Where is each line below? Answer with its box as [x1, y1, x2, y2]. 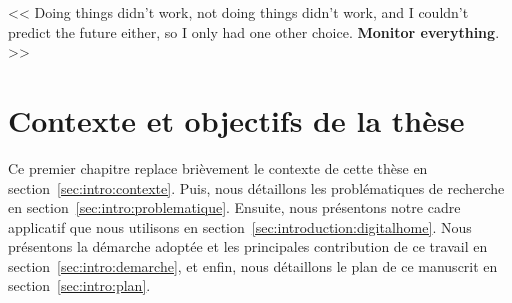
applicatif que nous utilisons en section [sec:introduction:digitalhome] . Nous [8, 216, 472, 237]
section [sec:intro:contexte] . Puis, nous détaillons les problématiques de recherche [8, 177, 505, 198]
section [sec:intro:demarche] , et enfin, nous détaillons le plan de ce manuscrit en [8, 255, 498, 276]
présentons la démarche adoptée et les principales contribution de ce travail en [8, 236, 488, 257]
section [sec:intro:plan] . [8, 275, 151, 296]
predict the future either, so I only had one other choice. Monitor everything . [8, 21, 500, 42]
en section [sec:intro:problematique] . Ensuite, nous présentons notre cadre [8, 197, 461, 218]
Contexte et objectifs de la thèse [8, 99, 465, 140]
